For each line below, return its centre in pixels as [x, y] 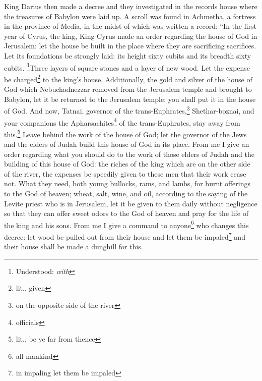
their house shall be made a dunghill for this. [74, 247]
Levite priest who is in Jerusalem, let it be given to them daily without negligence [131, 203]
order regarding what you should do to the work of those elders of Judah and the [129, 154]
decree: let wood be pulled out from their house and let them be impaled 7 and [125, 236]
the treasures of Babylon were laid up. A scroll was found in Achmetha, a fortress [130, 16]
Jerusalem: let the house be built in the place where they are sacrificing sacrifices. [130, 46]
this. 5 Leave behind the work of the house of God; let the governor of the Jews [125, 133]
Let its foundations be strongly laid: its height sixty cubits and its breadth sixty [128, 55]
